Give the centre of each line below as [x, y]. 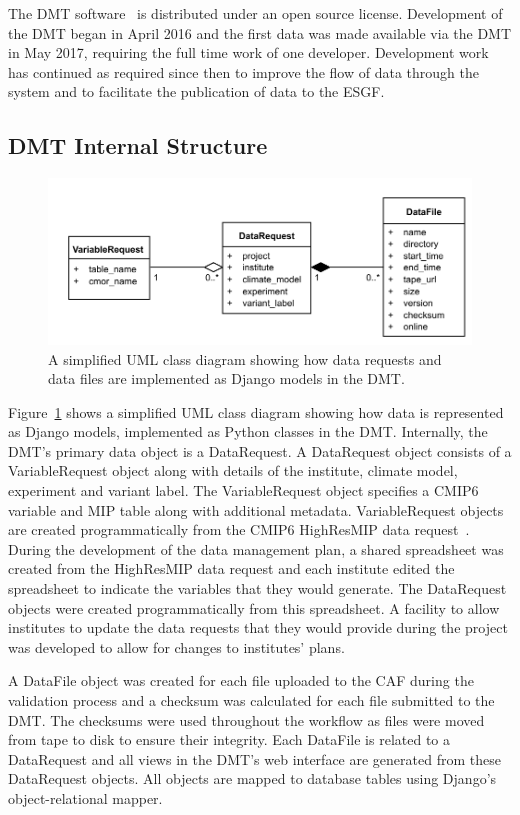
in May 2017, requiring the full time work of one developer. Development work [248, 52]
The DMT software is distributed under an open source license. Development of [255, 13]
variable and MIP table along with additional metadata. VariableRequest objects [256, 509]
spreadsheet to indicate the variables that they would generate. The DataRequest [257, 588]
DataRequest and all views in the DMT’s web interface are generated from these [254, 758]
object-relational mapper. [85, 797]
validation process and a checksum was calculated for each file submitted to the [251, 700]
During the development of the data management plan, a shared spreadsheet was [256, 548]
